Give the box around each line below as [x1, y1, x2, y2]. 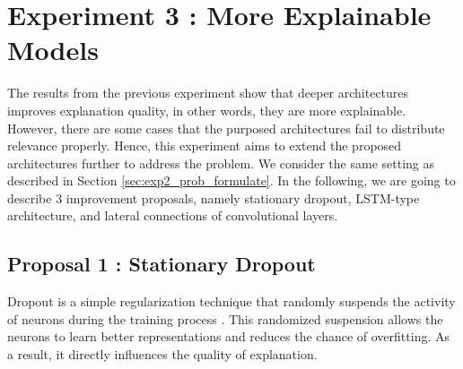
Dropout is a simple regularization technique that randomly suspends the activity [7, 292, 456, 311]
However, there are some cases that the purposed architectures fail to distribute [7, 118, 445, 137]
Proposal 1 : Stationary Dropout [7, 250, 316, 278]
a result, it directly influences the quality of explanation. [7, 345, 318, 364]
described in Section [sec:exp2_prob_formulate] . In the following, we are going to [7, 171, 456, 190]
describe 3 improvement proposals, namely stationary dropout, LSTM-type [7, 188, 420, 207]
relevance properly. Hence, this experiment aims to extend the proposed [7, 136, 402, 155]
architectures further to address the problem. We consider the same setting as [7, 153, 434, 172]
